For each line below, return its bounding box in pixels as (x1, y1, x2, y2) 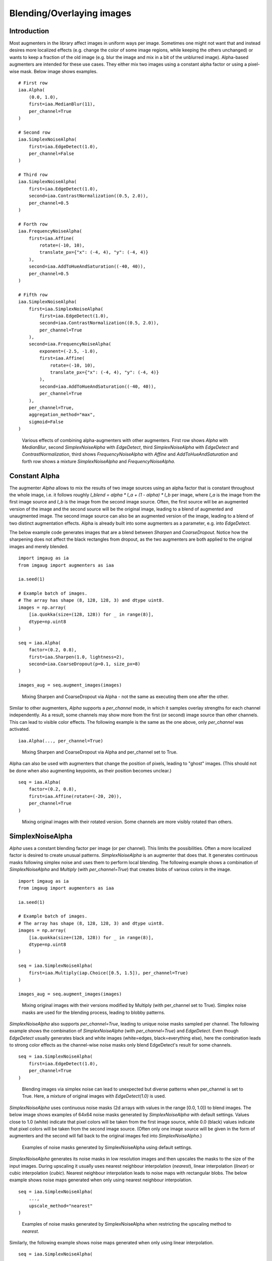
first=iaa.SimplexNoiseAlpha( (28, 306, 103, 312)
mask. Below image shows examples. (20, 68, 98, 74)
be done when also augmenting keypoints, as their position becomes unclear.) (9, 767, 172, 774)
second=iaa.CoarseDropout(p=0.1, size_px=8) (28, 661, 141, 667)
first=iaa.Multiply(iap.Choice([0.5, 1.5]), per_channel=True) (28, 970, 188, 976)
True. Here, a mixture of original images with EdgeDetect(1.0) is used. (22, 1093, 166, 1099)
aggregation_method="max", (28, 412, 96, 418)
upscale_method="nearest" (28, 1203, 93, 1209)
